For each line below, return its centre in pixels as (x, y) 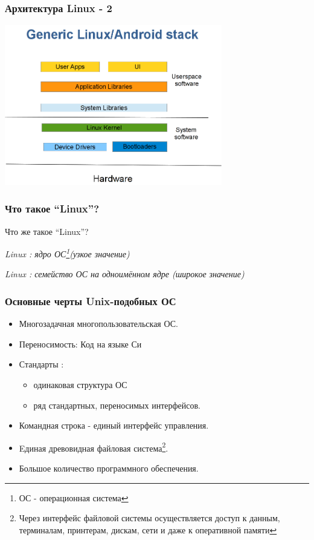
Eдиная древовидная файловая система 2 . (94, 447)
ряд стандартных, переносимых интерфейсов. (117, 405)
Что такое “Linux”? (52, 209)
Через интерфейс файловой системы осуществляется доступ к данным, (149, 518)
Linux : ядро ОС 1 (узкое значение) (67, 253)
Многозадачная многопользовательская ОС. (98, 324)
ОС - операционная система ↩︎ (74, 497)
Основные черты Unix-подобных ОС (91, 301)
